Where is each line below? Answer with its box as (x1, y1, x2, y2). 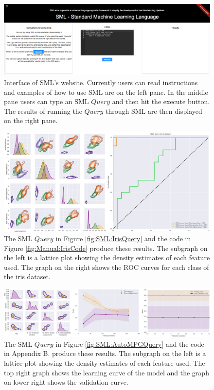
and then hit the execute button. (112, 96, 210, 106)
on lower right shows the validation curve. (4, 377, 128, 387)
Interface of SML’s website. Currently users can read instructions (4, 77, 198, 87)
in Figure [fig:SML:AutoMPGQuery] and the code (55, 338, 204, 349)
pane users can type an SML (4, 96, 89, 106)
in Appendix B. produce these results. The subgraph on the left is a (4, 348, 206, 358)
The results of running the (4, 106, 82, 116)
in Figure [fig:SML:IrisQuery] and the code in (55, 233, 191, 244)
